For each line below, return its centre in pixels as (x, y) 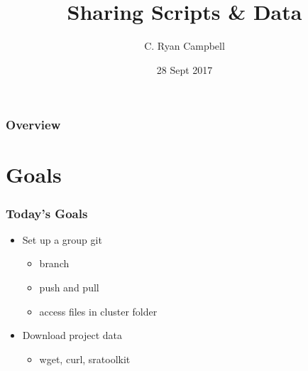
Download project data (72, 335)
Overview (33, 125)
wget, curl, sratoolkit (85, 359)
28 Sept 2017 (185, 69)
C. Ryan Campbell (185, 46)
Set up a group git (62, 239)
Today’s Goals (47, 213)
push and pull (69, 287)
